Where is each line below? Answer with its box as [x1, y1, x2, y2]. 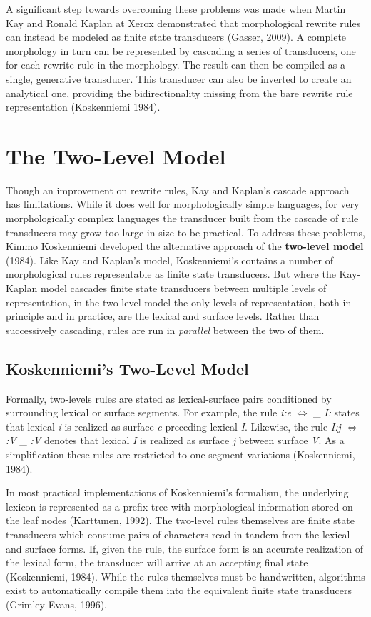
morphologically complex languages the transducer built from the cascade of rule [6, 211, 359, 226]
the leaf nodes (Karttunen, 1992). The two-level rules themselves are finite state [6, 513, 355, 528]
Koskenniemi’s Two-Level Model [6, 357, 249, 379]
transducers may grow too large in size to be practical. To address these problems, [6, 224, 365, 239]
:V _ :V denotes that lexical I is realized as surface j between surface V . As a [6, 433, 345, 448]
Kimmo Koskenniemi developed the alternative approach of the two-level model [6, 239, 364, 254]
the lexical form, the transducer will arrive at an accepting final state [6, 555, 308, 570]
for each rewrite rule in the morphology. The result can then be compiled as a [6, 57, 345, 72]
